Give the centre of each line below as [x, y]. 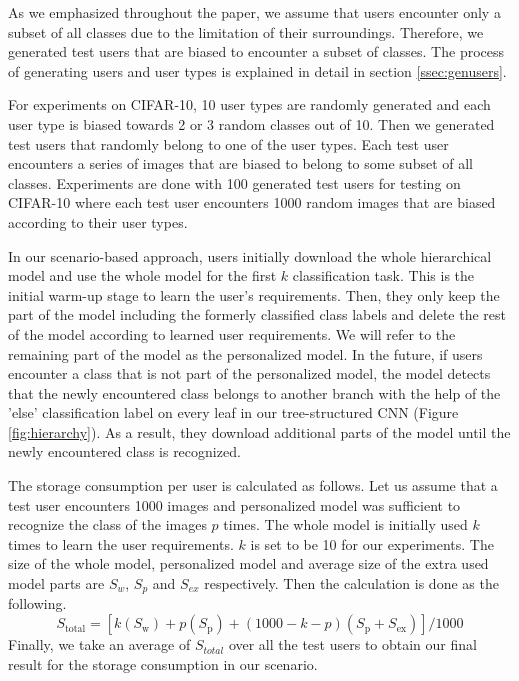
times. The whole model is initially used [345, 524]
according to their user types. [98, 221]
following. [37, 603]
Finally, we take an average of [99, 644]
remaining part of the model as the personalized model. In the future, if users [245, 353]
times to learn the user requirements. [121, 543]
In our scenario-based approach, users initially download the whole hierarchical [250, 255]
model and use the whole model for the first [142, 275]
